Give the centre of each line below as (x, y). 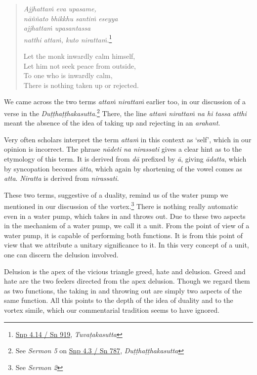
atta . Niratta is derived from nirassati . (62, 178)
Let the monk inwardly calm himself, (79, 56)
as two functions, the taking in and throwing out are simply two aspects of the (123, 290)
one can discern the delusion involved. (61, 255)
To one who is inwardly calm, (68, 75)
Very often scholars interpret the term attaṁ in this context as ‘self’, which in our (128, 139)
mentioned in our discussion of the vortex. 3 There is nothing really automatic (121, 206)
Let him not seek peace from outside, (80, 65)
